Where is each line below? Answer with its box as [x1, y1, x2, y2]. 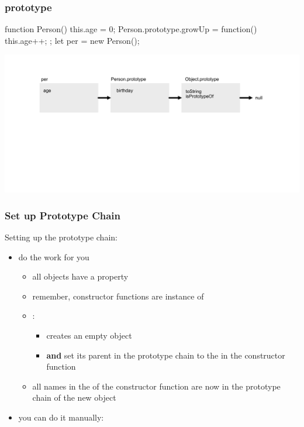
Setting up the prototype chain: [5, 230, 118, 243]
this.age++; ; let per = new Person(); [5, 34, 140, 46]
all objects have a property [32, 270, 129, 283]
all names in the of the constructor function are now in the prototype [32, 380, 281, 392]
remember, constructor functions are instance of [32, 290, 204, 302]
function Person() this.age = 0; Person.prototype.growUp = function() [5, 23, 257, 35]
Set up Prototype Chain [5, 208, 121, 222]
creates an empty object [46, 329, 132, 341]
